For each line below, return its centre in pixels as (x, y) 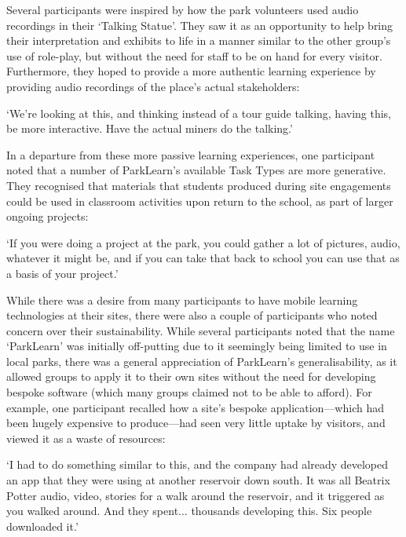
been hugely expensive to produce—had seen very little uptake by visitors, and (196, 423)
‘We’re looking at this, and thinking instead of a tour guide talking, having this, (199, 113)
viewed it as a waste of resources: (86, 438)
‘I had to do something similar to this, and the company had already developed (198, 464)
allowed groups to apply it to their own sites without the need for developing (191, 376)
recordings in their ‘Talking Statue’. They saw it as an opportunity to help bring (200, 25)
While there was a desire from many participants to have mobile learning (182, 300)
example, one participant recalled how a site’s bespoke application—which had (195, 407)
